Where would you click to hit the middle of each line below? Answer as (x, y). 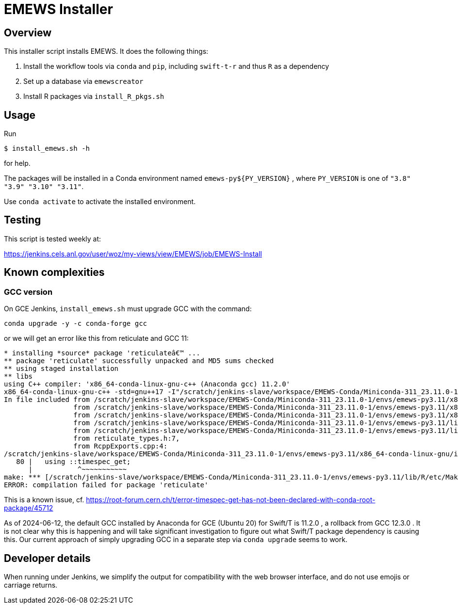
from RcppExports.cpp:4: (121, 446)
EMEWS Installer (58, 9)
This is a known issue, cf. (44, 500)
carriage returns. (31, 585)
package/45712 (29, 508)
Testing (23, 220)
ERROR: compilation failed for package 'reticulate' (106, 485)
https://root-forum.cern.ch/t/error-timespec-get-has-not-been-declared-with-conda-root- (231, 500)
